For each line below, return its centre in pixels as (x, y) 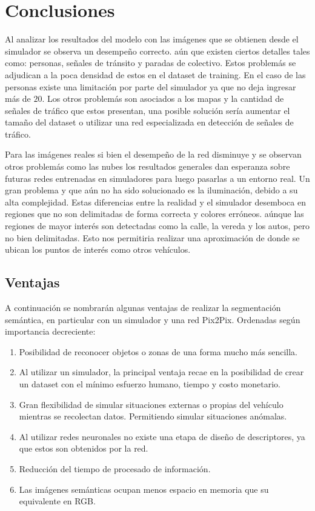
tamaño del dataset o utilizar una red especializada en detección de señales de (149, 122)
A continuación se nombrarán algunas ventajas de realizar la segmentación (143, 308)
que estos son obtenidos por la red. (84, 448)
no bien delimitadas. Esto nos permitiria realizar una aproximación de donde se (152, 237)
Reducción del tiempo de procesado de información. (115, 468)
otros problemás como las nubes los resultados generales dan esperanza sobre (148, 166)
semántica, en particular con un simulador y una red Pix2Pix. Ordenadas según (153, 319)
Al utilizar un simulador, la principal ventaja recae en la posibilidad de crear (161, 372)
